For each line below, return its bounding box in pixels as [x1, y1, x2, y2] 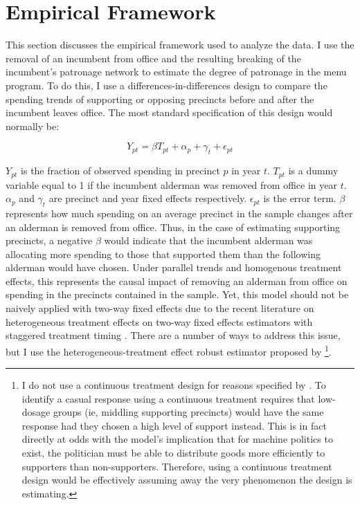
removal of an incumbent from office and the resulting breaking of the [6, 50, 301, 65]
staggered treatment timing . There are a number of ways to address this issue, [6, 328, 341, 342]
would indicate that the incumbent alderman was [104, 233, 313, 248]
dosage [21, 405, 51, 419]
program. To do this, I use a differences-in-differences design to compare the [6, 77, 327, 92]
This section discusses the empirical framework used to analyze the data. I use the [6, 37, 354, 52]
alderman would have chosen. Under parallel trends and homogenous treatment [6, 260, 342, 275]
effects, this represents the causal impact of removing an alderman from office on [6, 273, 348, 288]
